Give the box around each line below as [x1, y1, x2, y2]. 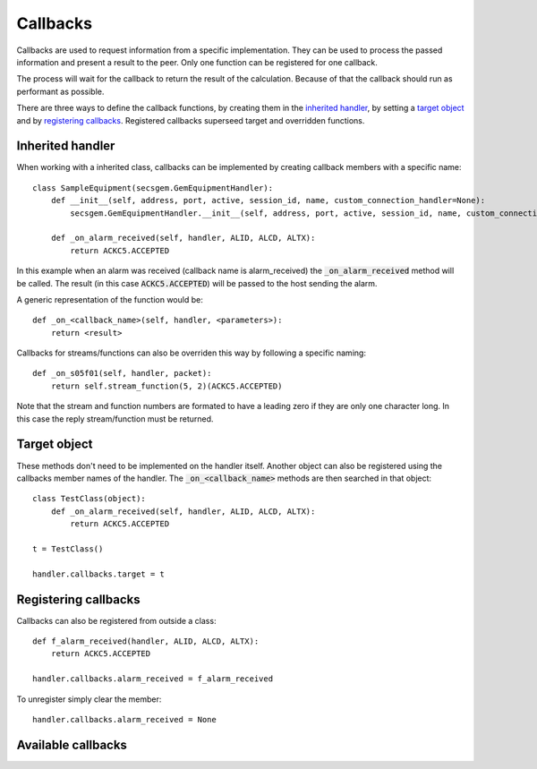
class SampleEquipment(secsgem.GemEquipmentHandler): [32, 183, 273, 192]
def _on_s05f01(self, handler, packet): [32, 368, 212, 379]
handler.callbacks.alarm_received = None [32, 714, 217, 724]
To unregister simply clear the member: [16, 694, 162, 705]
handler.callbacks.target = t [32, 568, 166, 579]
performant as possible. [16, 86, 105, 97]
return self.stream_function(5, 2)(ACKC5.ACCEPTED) [50, 380, 283, 391]
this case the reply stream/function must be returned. [16, 413, 214, 424]
